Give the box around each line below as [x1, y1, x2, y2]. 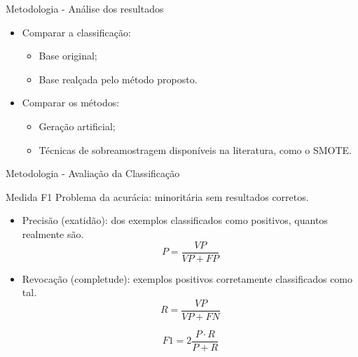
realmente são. [22, 226, 84, 241]
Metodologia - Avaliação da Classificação [6, 166, 180, 181]
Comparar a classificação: [22, 24, 131, 39]
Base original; [39, 48, 97, 63]
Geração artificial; [39, 118, 116, 133]
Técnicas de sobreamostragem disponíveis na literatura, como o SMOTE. [39, 142, 352, 157]
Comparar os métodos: [22, 95, 120, 110]
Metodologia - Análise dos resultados [6, 1, 164, 15]
